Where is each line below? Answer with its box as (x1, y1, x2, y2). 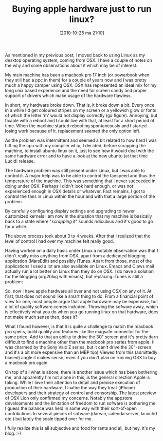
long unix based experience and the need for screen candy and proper (5, 87, 147, 93)
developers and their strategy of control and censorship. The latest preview (5, 390, 157, 396)
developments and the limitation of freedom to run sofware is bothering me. (5, 400, 157, 406)
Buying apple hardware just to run (12, 3, 152, 15)
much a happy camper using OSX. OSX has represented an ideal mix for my (5, 82, 157, 88)
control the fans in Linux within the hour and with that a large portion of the (5, 193, 155, 199)
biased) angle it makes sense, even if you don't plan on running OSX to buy (5, 354, 156, 360)
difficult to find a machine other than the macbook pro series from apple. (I (5, 339, 155, 345)
